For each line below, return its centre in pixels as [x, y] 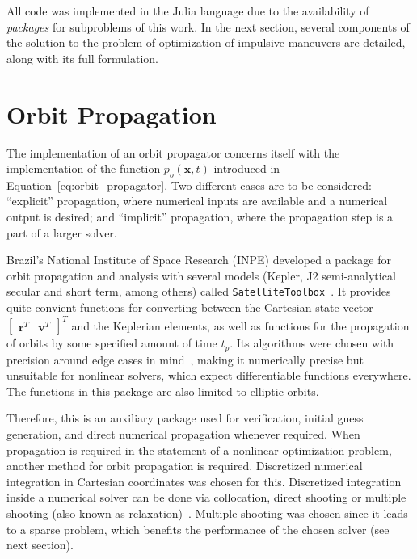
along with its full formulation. [82, 58]
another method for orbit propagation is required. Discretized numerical [185, 466]
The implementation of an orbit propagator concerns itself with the [173, 152]
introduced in [247, 168]
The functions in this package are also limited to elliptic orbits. [163, 391]
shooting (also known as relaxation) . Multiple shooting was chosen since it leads [207, 513]
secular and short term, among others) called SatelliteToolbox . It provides [199, 291]
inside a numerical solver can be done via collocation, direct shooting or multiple [206, 497]
